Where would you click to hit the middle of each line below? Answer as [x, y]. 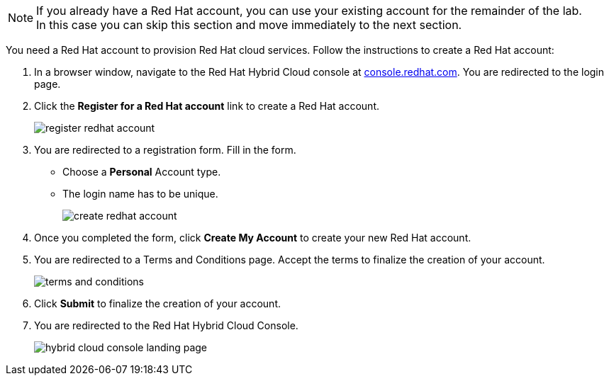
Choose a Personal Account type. [142, 172]
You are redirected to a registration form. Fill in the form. [165, 150]
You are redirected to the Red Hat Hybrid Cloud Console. [166, 325]
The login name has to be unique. [140, 194]
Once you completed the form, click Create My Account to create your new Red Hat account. [253, 238]
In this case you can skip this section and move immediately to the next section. [249, 25]
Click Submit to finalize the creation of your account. [158, 303]
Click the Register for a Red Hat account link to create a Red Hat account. [207, 106]
